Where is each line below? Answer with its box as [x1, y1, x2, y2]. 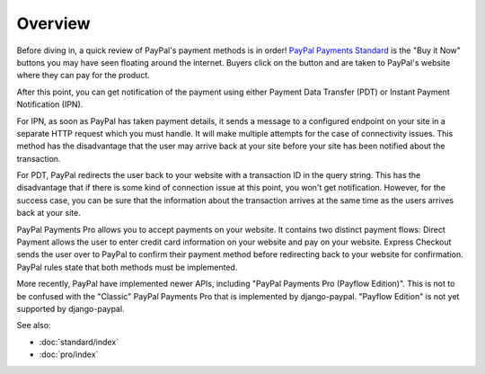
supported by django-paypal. [16, 303, 125, 314]
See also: [16, 320, 51, 331]
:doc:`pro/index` [39, 349, 99, 360]
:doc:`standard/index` [39, 336, 119, 347]
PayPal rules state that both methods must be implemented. [16, 262, 238, 272]
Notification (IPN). [16, 99, 84, 110]
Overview [16, 13, 91, 33]
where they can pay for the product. [16, 70, 150, 81]
